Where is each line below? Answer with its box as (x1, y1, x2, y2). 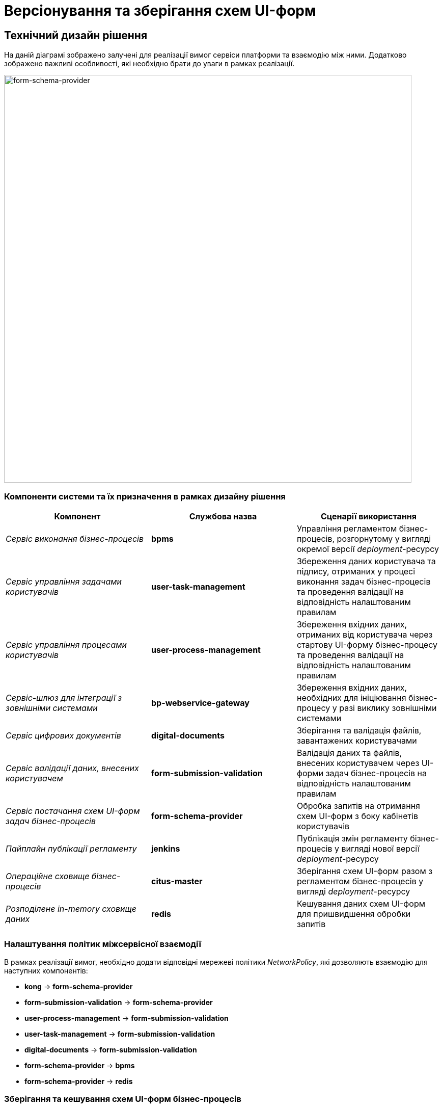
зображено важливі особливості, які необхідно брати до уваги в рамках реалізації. (4, 59, 295, 68)
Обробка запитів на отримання (296, 800, 420, 811)
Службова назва (189, 511, 257, 521)
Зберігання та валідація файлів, (296, 725, 422, 735)
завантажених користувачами (296, 735, 417, 746)
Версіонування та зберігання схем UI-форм (4, 2, 316, 19)
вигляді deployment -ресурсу (296, 886, 410, 896)
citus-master (151, 876, 203, 886)
